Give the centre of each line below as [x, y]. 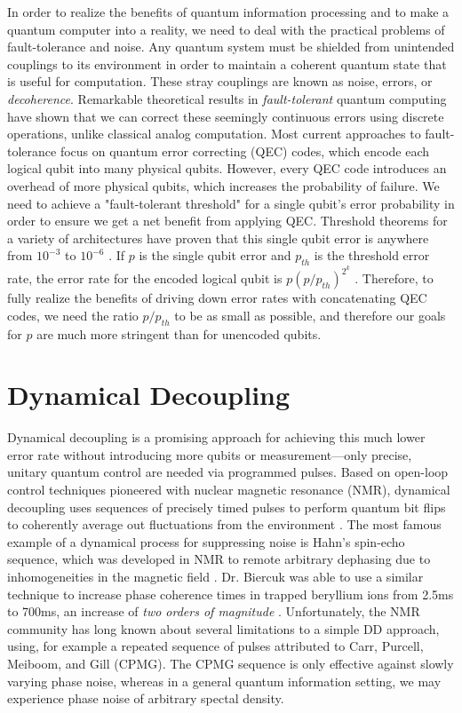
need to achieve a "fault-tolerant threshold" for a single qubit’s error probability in [231, 203]
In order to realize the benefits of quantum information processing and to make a [228, 12]
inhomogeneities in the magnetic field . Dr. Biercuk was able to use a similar [215, 577]
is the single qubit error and [215, 255]
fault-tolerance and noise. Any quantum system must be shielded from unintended [231, 47]
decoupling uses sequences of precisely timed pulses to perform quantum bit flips [227, 507]
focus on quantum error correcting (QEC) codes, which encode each [245, 151]
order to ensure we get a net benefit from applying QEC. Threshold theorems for [227, 221]
